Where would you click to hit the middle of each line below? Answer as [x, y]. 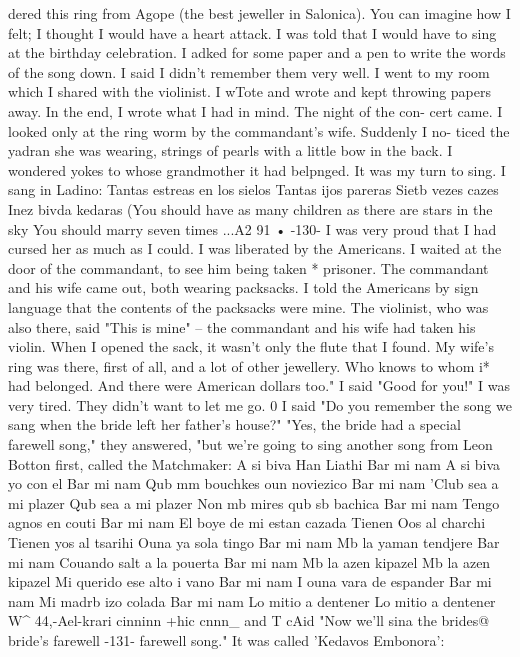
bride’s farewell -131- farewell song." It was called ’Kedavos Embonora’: [226, 640]
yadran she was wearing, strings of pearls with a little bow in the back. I [230, 150]
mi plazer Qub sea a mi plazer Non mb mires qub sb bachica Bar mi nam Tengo [254, 502]
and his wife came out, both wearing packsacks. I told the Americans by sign [243, 287]
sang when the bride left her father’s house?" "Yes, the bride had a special [234, 424]
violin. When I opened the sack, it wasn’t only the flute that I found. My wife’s [251, 346]
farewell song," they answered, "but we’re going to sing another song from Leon [250, 444]
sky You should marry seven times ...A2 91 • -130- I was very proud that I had [252, 228]
